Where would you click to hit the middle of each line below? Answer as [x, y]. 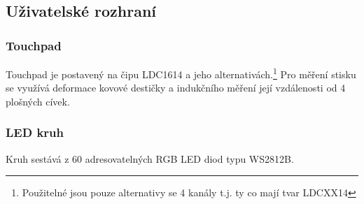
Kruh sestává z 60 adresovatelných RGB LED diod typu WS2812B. [150, 158]
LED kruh [35, 132]
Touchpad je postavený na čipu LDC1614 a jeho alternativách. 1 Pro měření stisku [181, 73]
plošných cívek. [38, 101]
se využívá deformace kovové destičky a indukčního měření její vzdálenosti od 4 [176, 88]
